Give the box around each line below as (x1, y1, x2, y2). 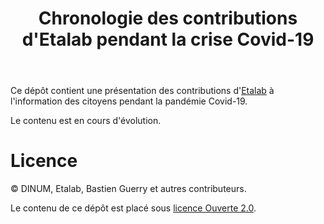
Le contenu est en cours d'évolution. (10, 115, 162, 127)
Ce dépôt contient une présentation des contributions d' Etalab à (10, 85, 275, 97)
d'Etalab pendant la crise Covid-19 (21, 28, 315, 51)
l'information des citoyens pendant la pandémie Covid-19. (10, 95, 248, 107)
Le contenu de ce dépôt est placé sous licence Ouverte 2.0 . (10, 202, 257, 214)
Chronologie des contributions (38, 7, 298, 30)
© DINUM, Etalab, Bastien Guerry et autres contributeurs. (10, 183, 247, 195)
